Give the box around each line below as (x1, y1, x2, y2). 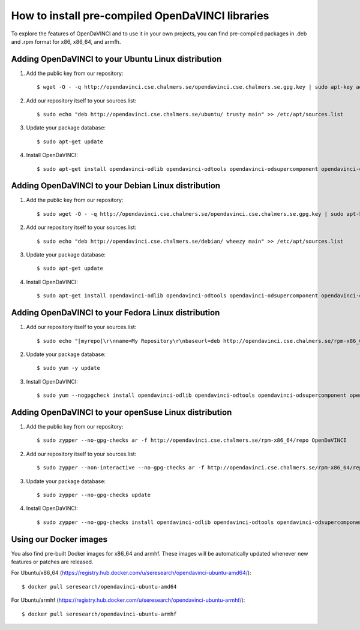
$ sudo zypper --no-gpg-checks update (37, 492, 151, 498)
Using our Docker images (11, 534, 108, 544)
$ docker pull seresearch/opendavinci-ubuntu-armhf (22, 610, 177, 617)
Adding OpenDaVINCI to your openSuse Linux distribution (11, 407, 232, 417)
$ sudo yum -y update (37, 364, 100, 372)
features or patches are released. (11, 558, 94, 566)
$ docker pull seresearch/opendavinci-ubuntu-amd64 (22, 583, 177, 590)
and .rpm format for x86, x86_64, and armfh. (11, 38, 121, 45)
